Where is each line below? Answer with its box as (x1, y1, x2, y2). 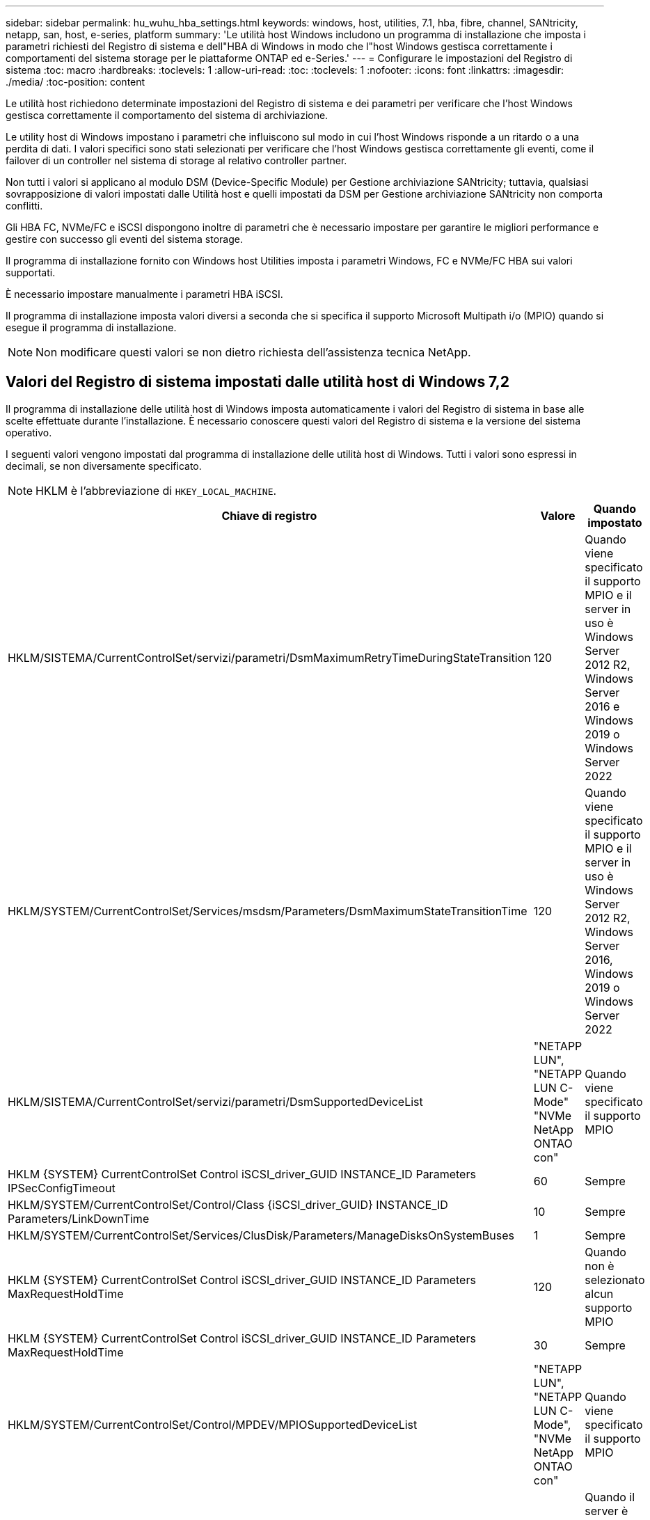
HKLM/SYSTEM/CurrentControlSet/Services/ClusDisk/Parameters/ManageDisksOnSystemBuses (8, 1228, 514, 1242)
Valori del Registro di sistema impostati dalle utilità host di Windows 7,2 (6, 373, 509, 391)
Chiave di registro (221, 508, 317, 523)
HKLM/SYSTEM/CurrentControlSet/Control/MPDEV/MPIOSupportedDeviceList (8, 1417, 418, 1432)
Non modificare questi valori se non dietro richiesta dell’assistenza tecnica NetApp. (35, 345, 471, 359)
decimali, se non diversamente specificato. (6, 459, 202, 472)
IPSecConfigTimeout (8, 1180, 116, 1195)
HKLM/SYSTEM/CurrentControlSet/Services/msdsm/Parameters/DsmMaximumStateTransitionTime (8, 903, 528, 918)
